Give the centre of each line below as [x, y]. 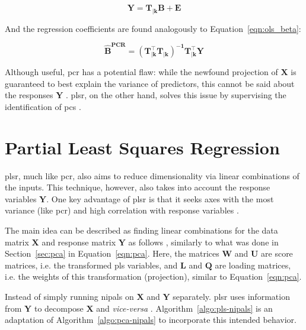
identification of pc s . [43, 106]
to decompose [59, 308]
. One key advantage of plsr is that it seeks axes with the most [160, 198]
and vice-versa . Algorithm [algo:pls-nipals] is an [184, 308]
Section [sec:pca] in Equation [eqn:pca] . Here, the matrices [112, 253]
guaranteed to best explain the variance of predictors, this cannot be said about [150, 83]
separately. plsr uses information [231, 296]
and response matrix [79, 242]
